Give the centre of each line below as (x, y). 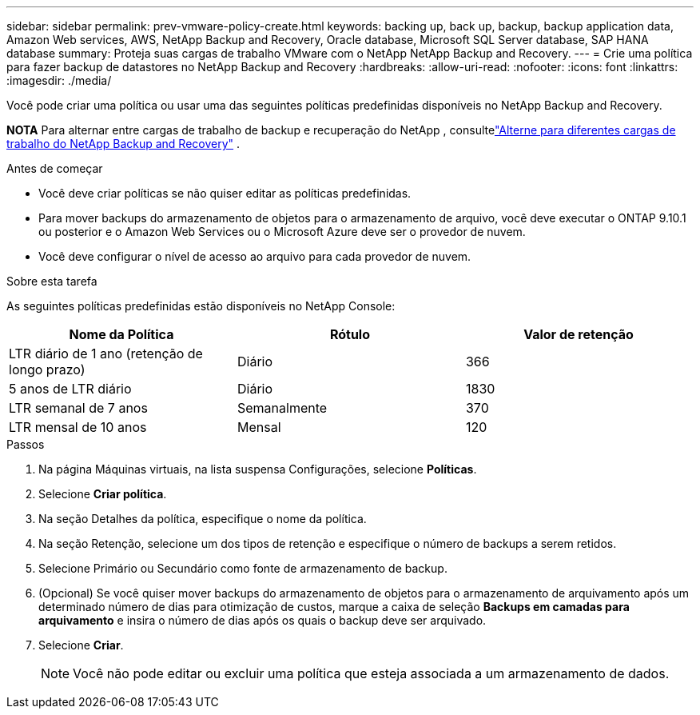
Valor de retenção (579, 334)
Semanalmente (282, 408)
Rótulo (350, 334)
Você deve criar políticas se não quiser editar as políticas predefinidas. (225, 193)
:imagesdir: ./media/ (59, 80)
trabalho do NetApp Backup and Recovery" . (123, 144)
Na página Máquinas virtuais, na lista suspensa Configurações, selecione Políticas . (258, 469)
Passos (26, 444)
